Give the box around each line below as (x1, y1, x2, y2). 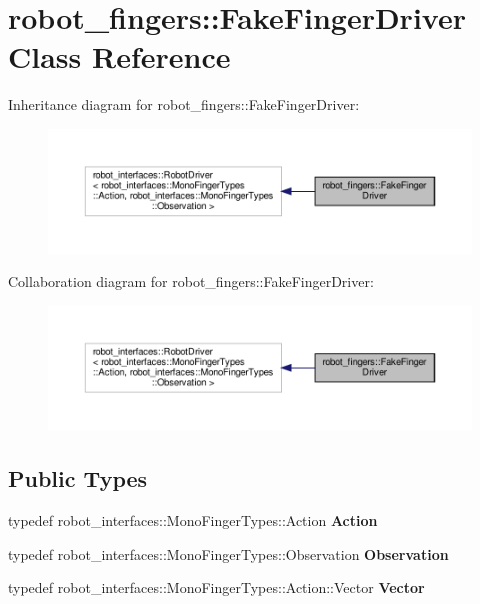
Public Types (8, 463, 148, 494)
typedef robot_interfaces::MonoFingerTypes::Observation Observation (8, 543, 449, 564)
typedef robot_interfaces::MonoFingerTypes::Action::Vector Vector (8, 577, 425, 598)
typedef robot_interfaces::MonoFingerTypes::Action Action (8, 510, 378, 531)
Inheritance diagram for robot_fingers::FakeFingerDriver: (8, 94, 360, 115)
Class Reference (8, 36, 231, 77)
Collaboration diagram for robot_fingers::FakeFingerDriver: (8, 271, 374, 292)
